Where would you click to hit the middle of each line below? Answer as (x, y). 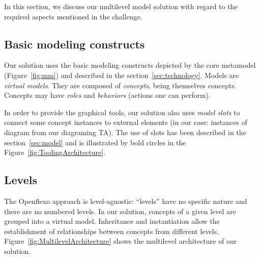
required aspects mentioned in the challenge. (73, 16)
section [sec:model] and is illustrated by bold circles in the (95, 142)
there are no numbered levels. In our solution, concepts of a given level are (120, 211)
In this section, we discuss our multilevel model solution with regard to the (121, 6)
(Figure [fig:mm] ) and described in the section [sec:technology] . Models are (122, 75)
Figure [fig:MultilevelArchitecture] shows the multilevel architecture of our (121, 241)
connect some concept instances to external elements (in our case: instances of (126, 122)
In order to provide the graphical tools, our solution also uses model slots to (122, 112)
